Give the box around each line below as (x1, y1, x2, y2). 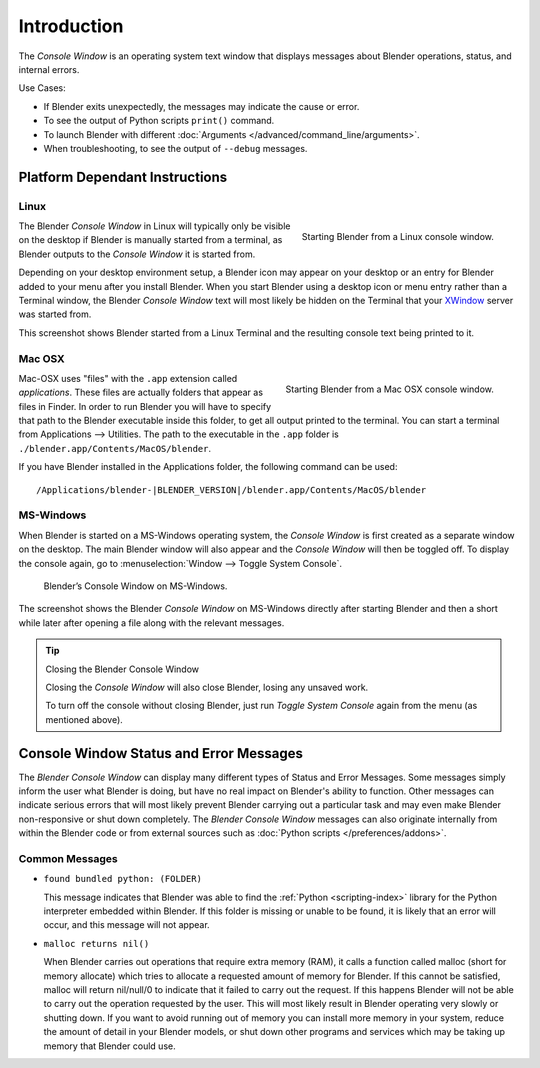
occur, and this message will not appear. (43, 919, 210, 931)
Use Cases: (18, 82, 66, 94)
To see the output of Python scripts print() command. (43, 115, 275, 127)
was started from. (18, 308, 92, 320)
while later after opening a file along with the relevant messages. (18, 616, 285, 629)
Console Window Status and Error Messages (18, 745, 304, 762)
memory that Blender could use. (43, 1040, 176, 1052)
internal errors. (18, 63, 80, 75)
